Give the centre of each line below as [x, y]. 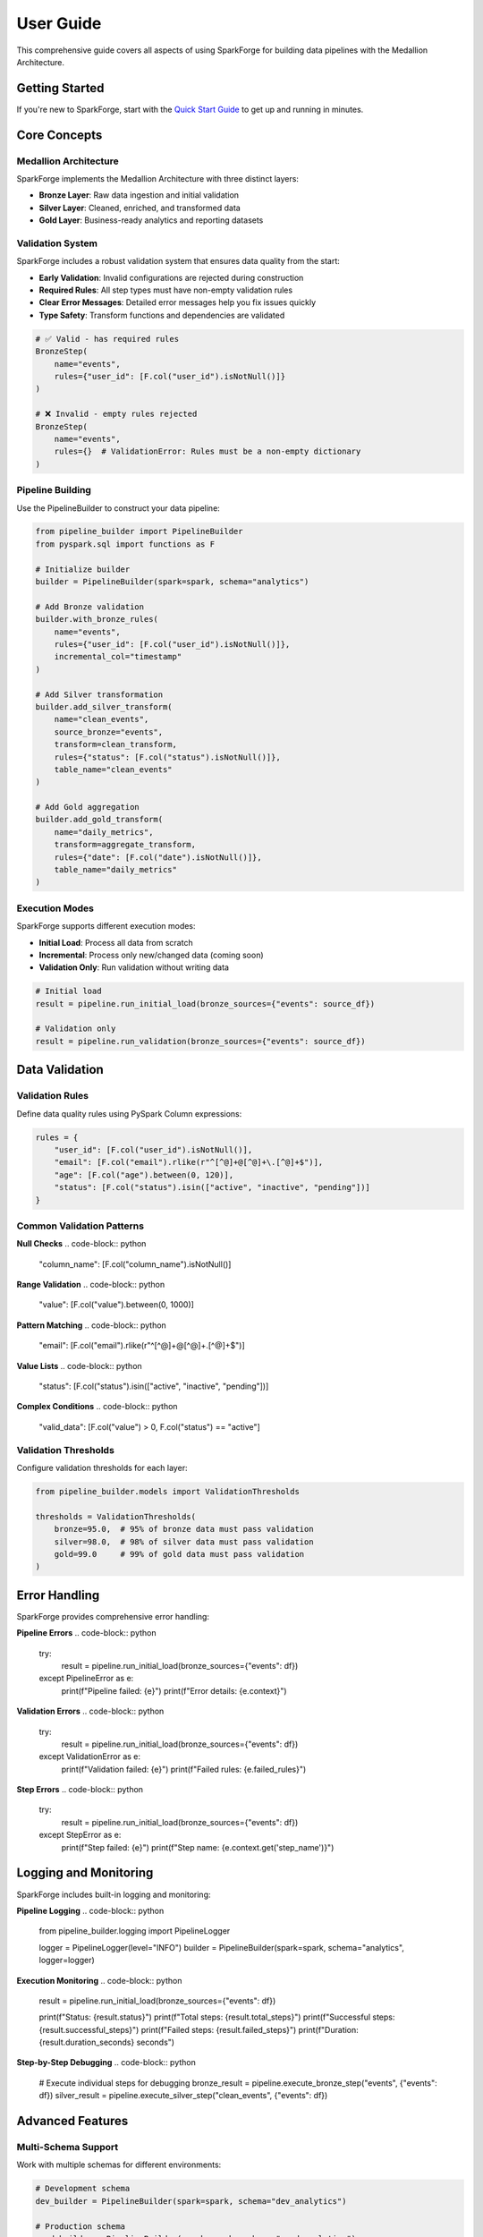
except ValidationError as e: [90, 1756]
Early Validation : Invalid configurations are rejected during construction [171, 277]
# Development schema [83, 2189]
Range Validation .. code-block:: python [91, 1285]
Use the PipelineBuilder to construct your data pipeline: [119, 508]
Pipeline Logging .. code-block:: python [90, 1910]
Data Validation [60, 1070]
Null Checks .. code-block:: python [81, 1244]
